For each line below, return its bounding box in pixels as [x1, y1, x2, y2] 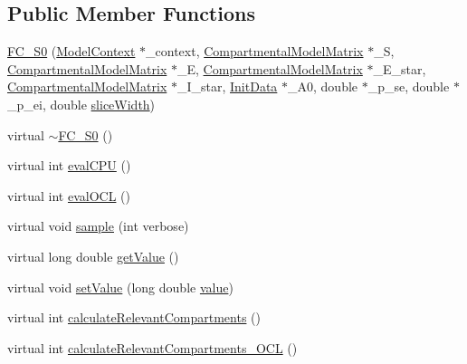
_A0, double [288, 77, 358, 96]
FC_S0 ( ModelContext [7, 42, 136, 61]
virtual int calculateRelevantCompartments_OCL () [7, 338, 298, 357]
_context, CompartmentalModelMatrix [146, 42, 364, 61]
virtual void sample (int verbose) [7, 216, 189, 235]
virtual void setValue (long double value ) [7, 277, 233, 296]
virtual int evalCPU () [7, 156, 131, 175]
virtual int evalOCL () [7, 186, 130, 205]
